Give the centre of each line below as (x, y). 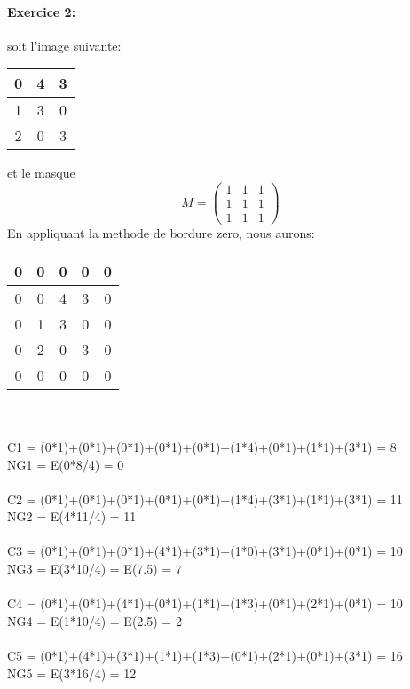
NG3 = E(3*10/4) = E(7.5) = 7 (95, 569)
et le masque (41, 173)
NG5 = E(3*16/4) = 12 (72, 673)
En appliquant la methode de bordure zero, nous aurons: (161, 233)
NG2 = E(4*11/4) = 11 (72, 516)
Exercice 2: (42, 11)
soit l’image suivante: (64, 45)
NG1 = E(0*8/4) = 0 (66, 464)
